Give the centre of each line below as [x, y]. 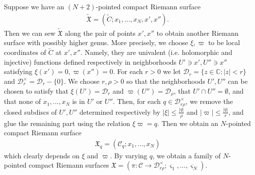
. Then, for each [137, 101]
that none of [23, 101]
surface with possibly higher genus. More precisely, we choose [96, 42]
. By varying [128, 155]
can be [238, 81]
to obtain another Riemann [198, 33]
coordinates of [25, 52]
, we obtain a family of [186, 155]
